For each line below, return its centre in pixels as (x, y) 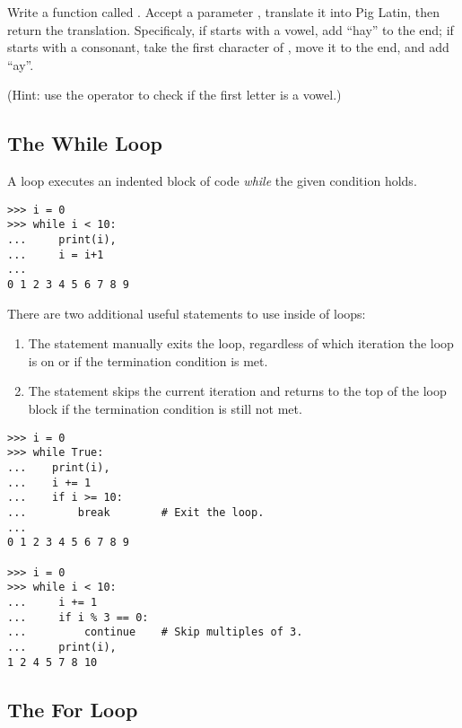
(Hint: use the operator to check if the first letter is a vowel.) (174, 95)
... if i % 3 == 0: (78, 617)
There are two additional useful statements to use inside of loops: (187, 313)
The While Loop (85, 143)
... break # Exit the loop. (136, 512)
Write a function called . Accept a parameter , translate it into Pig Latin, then (224, 12)
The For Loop (73, 709)
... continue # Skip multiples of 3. (155, 632)
